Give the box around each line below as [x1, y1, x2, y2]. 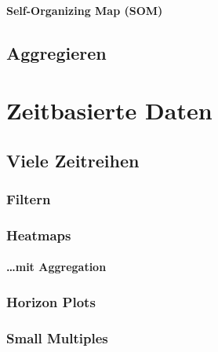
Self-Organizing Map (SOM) [6, 2, 163, 18]
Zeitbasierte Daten [6, 94, 213, 126]
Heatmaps [6, 225, 71, 244]
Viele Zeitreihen [6, 148, 140, 172]
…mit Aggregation [6, 258, 107, 275]
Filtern [6, 189, 51, 209]
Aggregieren [6, 40, 107, 64]
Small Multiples [6, 328, 108, 347]
